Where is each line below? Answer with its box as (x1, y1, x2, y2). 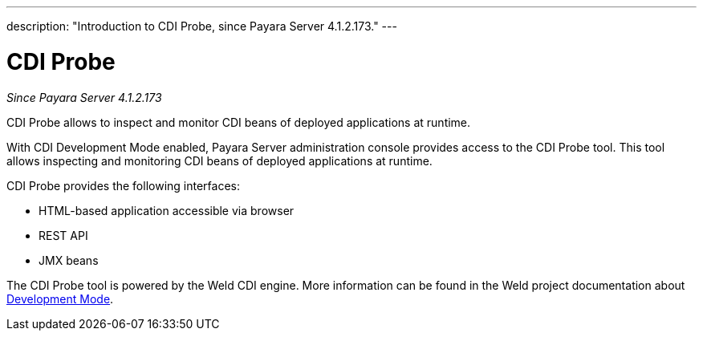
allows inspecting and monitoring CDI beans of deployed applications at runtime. (6, 153, 433, 168)
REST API (39, 228, 88, 242)
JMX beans (39, 253, 99, 267)
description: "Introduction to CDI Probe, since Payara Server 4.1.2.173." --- (6, 19, 397, 33)
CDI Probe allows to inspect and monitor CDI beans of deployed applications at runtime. (6, 115, 471, 129)
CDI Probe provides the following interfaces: (6, 178, 240, 193)
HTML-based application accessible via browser (39, 203, 295, 217)
